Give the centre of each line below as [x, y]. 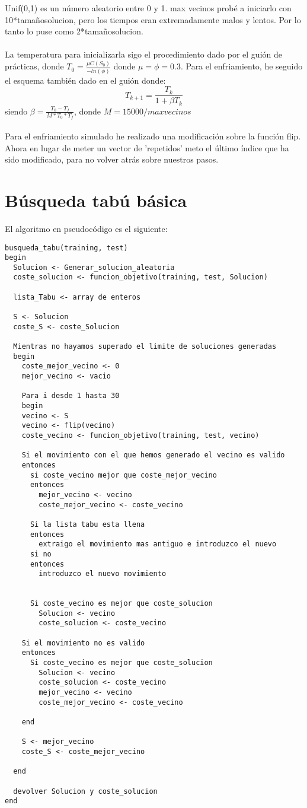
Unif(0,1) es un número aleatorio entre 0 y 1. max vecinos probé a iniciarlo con [148, 8]
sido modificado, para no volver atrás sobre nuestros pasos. [112, 159]
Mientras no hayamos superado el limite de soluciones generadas [145, 347]
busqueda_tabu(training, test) [66, 248]
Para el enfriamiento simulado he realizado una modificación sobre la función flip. [153, 136]
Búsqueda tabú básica [96, 200]
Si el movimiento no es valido [83, 643]
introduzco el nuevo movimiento [103, 574]
